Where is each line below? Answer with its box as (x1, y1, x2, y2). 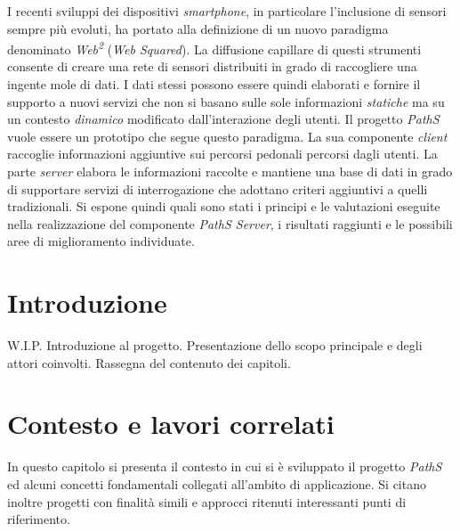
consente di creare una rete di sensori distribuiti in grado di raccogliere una (7, 57, 417, 76)
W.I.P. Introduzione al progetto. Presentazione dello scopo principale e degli (7, 336, 423, 355)
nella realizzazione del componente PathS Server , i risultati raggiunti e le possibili (7, 214, 453, 233)
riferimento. (7, 510, 70, 528)
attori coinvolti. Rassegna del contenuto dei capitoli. (7, 353, 291, 372)
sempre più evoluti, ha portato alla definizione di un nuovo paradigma (7, 19, 389, 37)
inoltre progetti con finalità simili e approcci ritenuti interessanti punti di (7, 492, 407, 511)
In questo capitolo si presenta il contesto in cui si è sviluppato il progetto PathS (7, 457, 442, 476)
